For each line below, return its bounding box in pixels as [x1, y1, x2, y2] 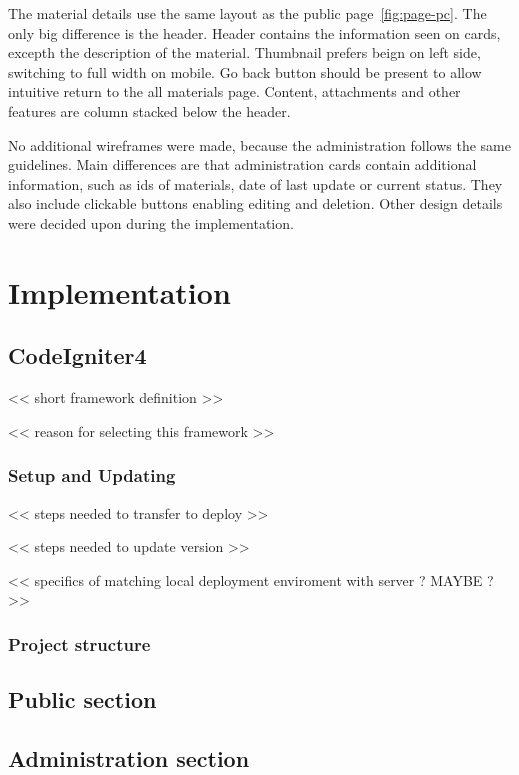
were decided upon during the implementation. [8, 212, 294, 233]
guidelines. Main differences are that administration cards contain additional [8, 154, 477, 175]
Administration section [8, 742, 250, 773]
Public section [8, 684, 157, 715]
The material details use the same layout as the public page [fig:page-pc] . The [8, 3, 487, 23]
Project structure [8, 631, 151, 656]
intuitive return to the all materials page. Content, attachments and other [8, 81, 461, 102]
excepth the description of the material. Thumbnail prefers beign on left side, [8, 42, 481, 63]
